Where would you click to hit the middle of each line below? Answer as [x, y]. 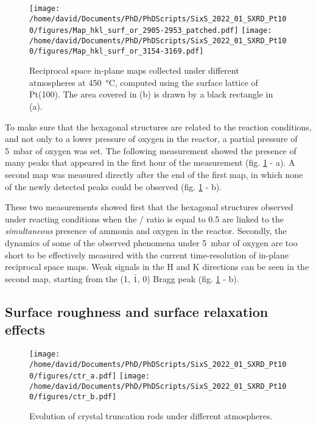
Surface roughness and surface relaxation [137, 311]
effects [25, 329]
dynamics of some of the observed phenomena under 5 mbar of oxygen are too [151, 243]
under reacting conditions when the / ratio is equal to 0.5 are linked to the [145, 218]
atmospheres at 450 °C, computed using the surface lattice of [144, 82]
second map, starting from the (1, [68, 278]
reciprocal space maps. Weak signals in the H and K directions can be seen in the [157, 267]
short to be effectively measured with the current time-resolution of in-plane [147, 254]
